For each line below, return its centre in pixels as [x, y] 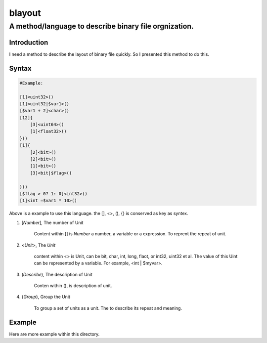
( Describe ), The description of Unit [57, 274]
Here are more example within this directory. [54, 334]
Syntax [20, 68]
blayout [25, 13]
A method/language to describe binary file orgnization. [101, 26]
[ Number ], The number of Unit [52, 222]
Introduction [29, 42]
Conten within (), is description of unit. [73, 286]
